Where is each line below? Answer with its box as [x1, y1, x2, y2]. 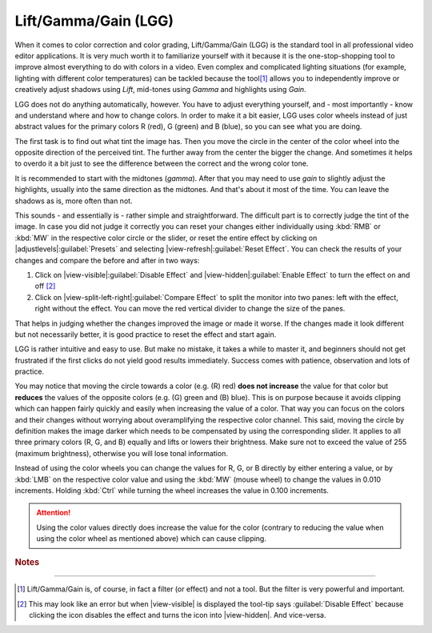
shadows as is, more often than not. [14, 196, 133, 206]
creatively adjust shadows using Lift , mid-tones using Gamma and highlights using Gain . [14, 85, 307, 94]
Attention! [36, 508, 71, 518]
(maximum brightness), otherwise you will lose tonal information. [14, 448, 228, 458]
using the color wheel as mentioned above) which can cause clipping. [36, 534, 267, 543]
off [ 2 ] [34, 281, 56, 291]
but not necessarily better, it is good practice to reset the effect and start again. [14, 329, 277, 339]
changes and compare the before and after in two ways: [14, 255, 200, 265]
